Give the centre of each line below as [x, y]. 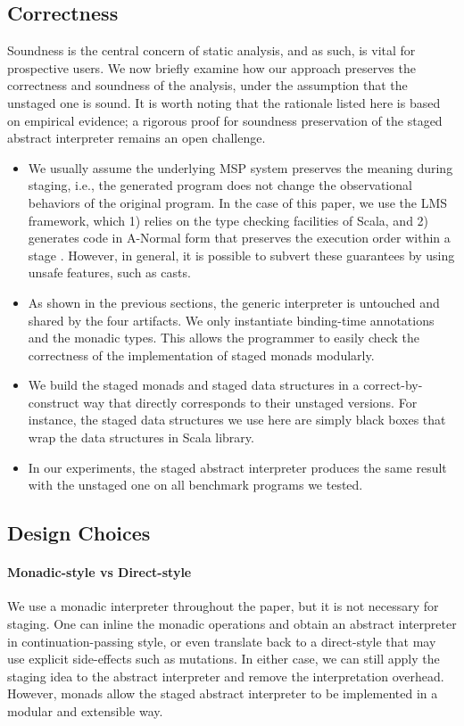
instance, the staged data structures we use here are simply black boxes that [237, 420]
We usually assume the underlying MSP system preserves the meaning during [240, 167]
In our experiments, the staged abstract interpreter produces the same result [237, 467]
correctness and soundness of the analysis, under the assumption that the [207, 85]
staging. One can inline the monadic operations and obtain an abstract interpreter [232, 624]
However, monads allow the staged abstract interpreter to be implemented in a [223, 693]
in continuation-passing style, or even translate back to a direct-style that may [222, 641]
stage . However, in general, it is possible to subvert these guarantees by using [241, 255]
